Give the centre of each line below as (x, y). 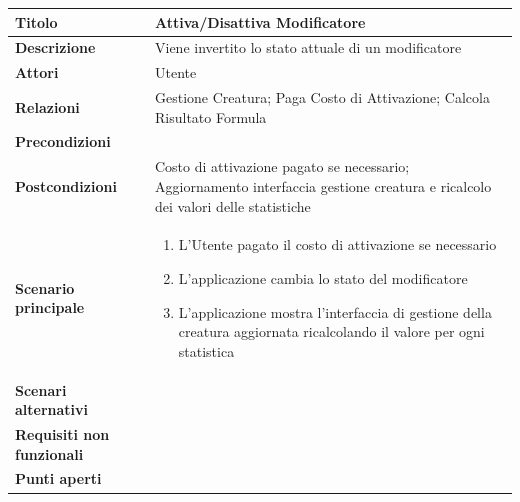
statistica (206, 350)
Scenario (45, 287)
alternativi (52, 409)
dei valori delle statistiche (233, 205)
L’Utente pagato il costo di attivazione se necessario (337, 244)
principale (50, 307)
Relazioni (47, 106)
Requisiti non (62, 434)
